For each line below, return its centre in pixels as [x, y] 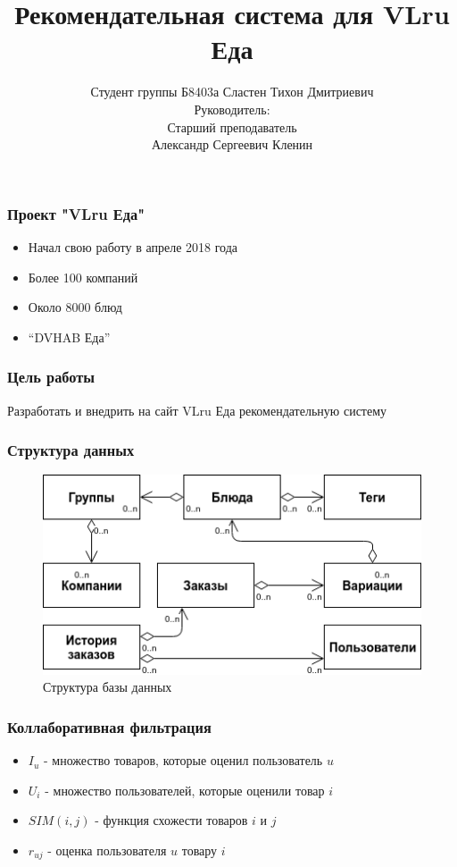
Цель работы [51, 377]
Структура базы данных [108, 687]
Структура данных [71, 450]
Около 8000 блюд [75, 307]
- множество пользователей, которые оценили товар [185, 790]
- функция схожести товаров [171, 820]
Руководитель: [232, 109]
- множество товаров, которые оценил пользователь [183, 760]
